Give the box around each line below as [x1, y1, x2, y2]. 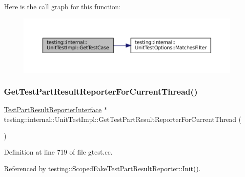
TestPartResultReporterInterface [4, 104, 102, 115]
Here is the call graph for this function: [4, 1, 121, 11]
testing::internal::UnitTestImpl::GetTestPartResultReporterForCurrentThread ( [4, 114, 242, 124]
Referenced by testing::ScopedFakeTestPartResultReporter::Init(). [4, 163, 201, 173]
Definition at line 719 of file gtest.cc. [4, 147, 113, 157]
